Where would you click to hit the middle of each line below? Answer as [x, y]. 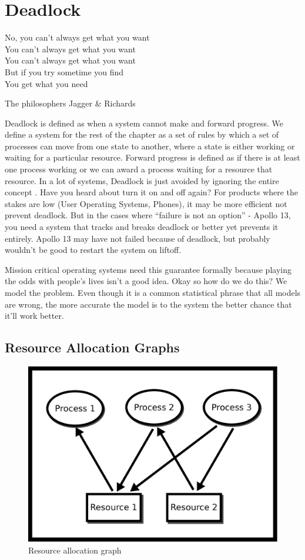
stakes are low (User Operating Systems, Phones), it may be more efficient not [146, 203]
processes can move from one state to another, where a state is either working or [150, 146]
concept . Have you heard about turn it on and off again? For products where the [152, 192]
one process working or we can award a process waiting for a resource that [139, 169]
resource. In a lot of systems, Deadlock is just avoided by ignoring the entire [142, 180]
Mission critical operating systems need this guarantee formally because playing [148, 269]
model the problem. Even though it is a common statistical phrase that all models [153, 292]
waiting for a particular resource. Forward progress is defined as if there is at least [152, 157]
